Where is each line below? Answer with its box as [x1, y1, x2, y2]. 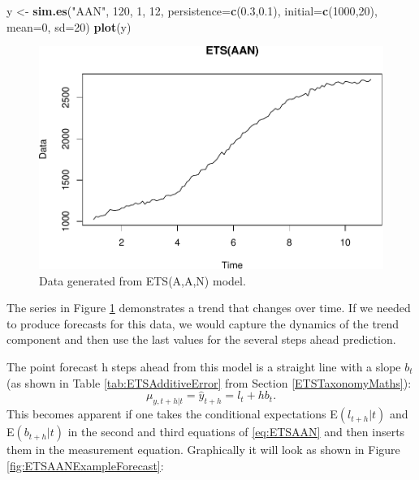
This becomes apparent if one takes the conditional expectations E [6, 405, 338, 422]
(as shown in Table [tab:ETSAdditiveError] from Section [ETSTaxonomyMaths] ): [6, 374, 412, 391]
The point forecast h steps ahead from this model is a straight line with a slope [6, 358, 401, 375]
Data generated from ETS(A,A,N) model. [39, 272, 246, 289]
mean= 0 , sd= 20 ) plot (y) [6, 18, 132, 35]
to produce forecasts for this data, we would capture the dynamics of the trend [6, 315, 400, 332]
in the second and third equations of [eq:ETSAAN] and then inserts [67, 423, 405, 440]
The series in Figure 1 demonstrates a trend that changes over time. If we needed [6, 299, 411, 316]
